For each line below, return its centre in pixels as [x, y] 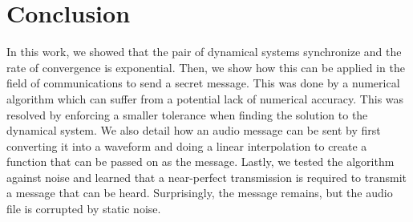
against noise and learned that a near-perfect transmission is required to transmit [206, 177]
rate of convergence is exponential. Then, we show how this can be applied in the [206, 67]
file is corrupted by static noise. [84, 209]
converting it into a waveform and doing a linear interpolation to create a [187, 145]
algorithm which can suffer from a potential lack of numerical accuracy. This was [205, 98]
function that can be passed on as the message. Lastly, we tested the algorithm [200, 161]
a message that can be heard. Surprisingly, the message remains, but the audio [200, 193]
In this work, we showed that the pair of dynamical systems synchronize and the [204, 52]
